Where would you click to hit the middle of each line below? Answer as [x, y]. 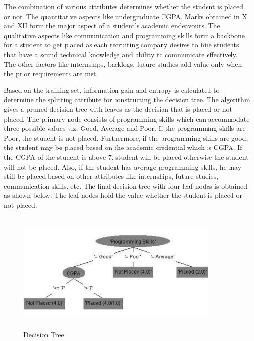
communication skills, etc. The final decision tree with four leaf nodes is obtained [126, 185]
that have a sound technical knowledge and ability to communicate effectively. [121, 54]
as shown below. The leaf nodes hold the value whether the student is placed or [123, 195]
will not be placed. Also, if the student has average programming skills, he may [123, 166]
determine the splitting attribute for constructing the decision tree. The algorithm [127, 99]
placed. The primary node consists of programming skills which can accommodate [127, 118]
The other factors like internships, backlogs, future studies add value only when [123, 64]
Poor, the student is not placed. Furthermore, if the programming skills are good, [126, 138]
